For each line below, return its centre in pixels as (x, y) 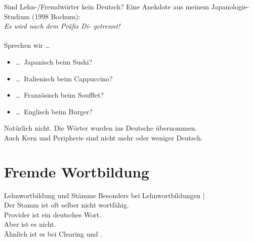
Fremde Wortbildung (77, 171)
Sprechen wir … (27, 45)
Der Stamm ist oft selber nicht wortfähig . (66, 205)
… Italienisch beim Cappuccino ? (64, 78)
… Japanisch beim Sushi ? (54, 61)
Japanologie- (230, 6)
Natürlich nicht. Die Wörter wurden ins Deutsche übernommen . (101, 128)
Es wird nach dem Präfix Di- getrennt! (62, 26)
